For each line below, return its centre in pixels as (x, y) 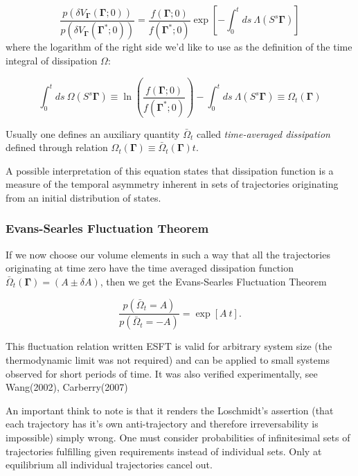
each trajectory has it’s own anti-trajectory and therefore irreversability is (162, 424)
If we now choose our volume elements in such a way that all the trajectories (168, 254)
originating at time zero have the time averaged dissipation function (150, 268)
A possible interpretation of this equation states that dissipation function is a (170, 170)
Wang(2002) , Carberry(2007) (67, 387)
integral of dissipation (52, 61)
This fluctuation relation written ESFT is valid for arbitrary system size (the (169, 346)
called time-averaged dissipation (263, 133)
